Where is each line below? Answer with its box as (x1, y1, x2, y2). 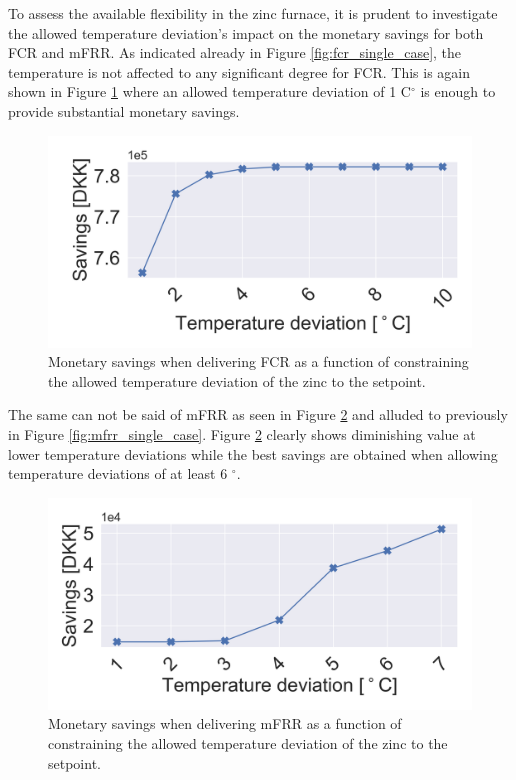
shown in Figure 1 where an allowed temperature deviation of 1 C (8, 81, 411, 102)
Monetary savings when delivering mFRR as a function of (48, 713, 402, 734)
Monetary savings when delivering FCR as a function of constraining (48, 351, 469, 372)
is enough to (420, 81, 496, 102)
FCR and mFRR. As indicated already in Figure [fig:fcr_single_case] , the (8, 42, 462, 63)
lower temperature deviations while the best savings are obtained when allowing (8, 443, 498, 464)
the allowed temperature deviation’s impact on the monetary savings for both (8, 22, 484, 43)
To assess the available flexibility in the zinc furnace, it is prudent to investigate (8, 3, 498, 23)
